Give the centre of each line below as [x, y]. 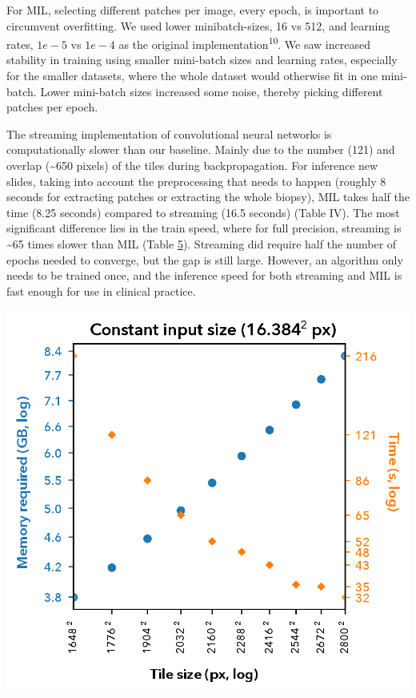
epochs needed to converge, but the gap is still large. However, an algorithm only [205, 259]
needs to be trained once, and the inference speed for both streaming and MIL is [204, 275]
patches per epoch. [52, 107]
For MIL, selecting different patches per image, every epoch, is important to [193, 10]
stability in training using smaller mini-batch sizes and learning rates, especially [202, 60]
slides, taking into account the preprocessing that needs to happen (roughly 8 [196, 181]
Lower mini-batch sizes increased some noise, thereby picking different [212, 91]
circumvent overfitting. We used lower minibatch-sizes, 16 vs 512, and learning [198, 25]
